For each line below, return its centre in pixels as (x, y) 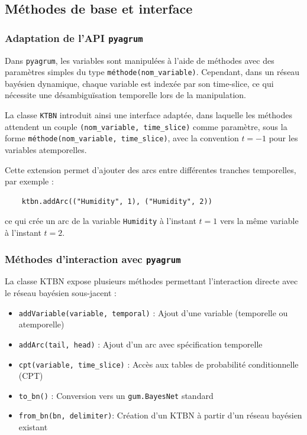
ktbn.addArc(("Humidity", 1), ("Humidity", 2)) (117, 201)
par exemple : (29, 181)
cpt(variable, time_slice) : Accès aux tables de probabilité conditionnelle (159, 364)
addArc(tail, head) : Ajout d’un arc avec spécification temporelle (140, 344)
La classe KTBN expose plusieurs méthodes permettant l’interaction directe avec (151, 281)
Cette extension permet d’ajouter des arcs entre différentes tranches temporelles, (151, 169)
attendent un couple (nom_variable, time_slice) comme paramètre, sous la (146, 126)
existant (33, 427)
